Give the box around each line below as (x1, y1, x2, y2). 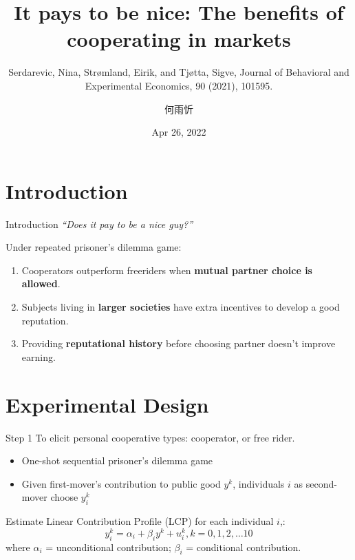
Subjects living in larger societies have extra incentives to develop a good (21, 300, 340, 313)
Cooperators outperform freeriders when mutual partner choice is (21, 262, 312, 277)
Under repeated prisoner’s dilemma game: (6, 240, 182, 254)
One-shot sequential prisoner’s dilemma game (21, 453, 213, 468)
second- (305, 476, 337, 490)
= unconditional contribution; (45, 539, 171, 554)
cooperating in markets (67, 25, 291, 53)
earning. (21, 349, 56, 364)
